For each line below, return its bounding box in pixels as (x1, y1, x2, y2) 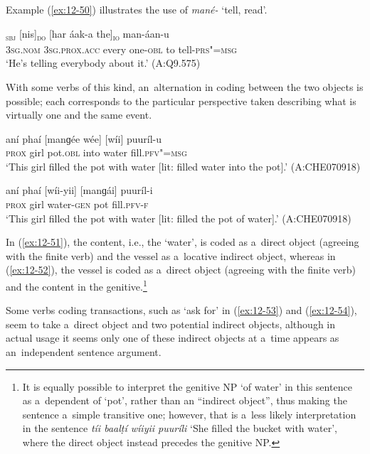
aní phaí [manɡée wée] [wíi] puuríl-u (6, 131, 162, 146)
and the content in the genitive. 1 (6, 277, 147, 293)
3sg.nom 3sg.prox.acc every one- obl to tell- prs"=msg (6, 41, 237, 56)
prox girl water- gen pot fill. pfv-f (6, 197, 149, 212)
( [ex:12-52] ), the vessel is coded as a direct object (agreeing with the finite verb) (6, 262, 356, 277)
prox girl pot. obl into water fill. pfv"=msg (6, 145, 187, 160)
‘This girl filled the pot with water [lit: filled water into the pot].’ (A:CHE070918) (6, 158, 361, 173)
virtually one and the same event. (6, 107, 152, 122)
